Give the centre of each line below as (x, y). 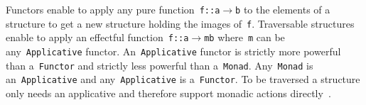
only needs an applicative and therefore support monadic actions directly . (168, 93)
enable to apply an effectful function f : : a (97, 37)
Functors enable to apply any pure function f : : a (113, 9)
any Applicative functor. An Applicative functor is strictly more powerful (173, 51)
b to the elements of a (283, 9)
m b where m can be (244, 37)
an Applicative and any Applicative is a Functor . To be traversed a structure (183, 79)
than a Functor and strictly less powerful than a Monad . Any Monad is (160, 65)
